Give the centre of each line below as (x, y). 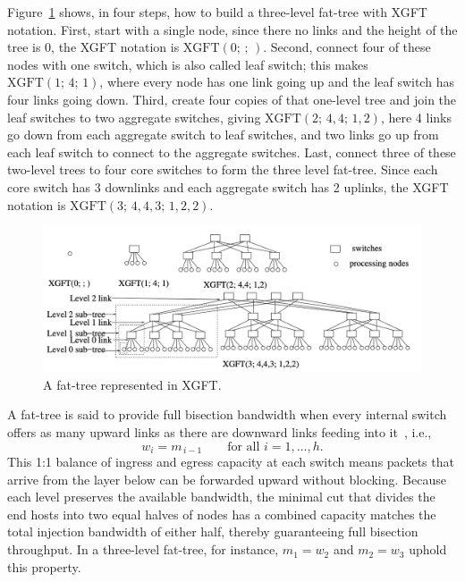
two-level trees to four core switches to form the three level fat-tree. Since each (223, 169)
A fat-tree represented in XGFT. (132, 384)
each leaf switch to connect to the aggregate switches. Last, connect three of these (232, 152)
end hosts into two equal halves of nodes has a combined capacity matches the (222, 514)
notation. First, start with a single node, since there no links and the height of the (232, 29)
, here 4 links (416, 117)
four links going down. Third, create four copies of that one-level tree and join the (232, 99)
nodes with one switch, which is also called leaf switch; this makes (188, 64)
